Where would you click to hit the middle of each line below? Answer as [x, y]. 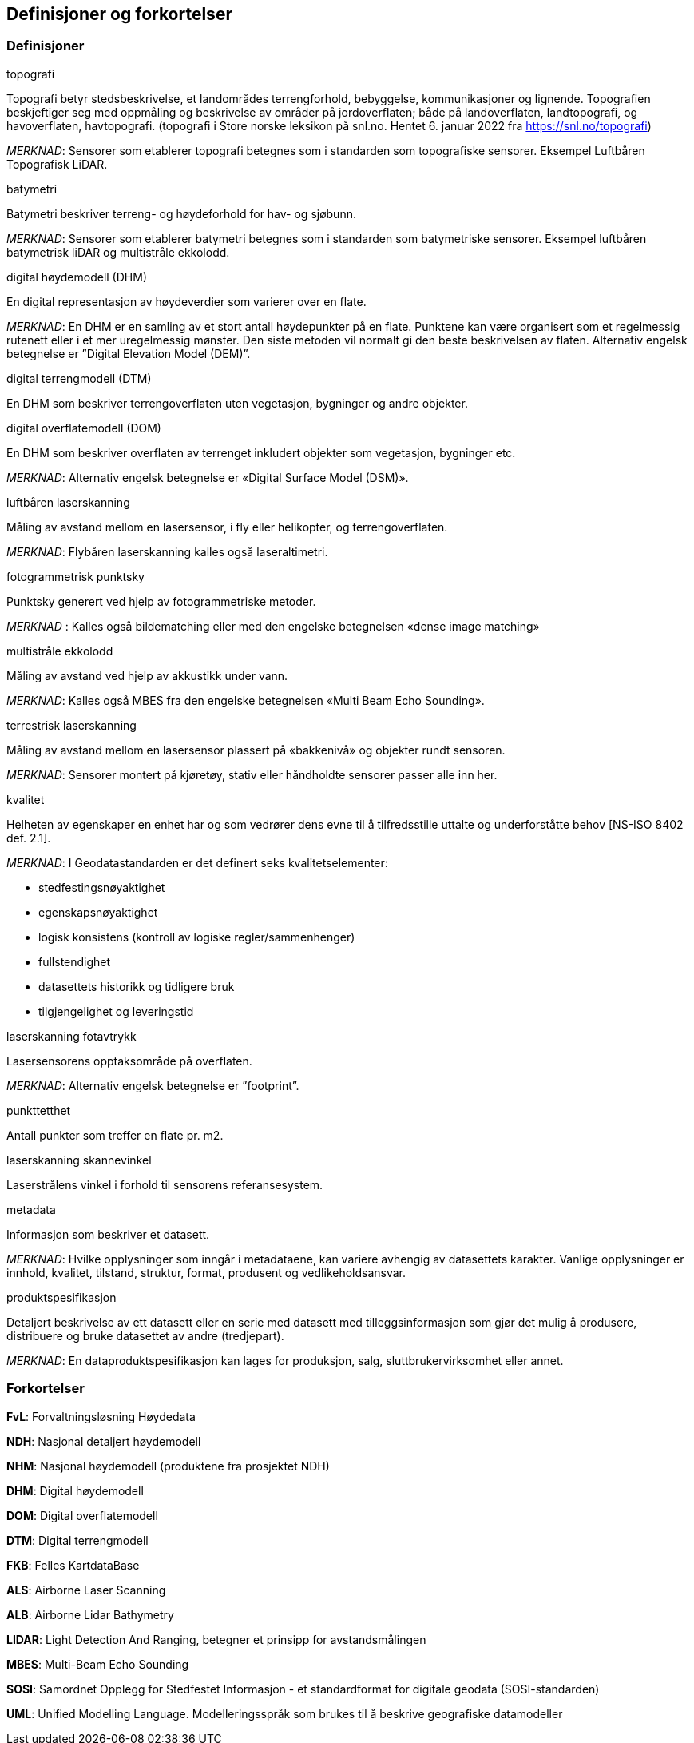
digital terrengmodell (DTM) [79, 378]
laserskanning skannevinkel [79, 1160]
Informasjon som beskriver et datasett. [108, 1234]
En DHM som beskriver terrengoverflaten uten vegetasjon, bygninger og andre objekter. [237, 403]
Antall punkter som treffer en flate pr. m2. [115, 1135]
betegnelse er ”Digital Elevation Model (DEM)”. [129, 353]
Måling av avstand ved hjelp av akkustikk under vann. [147, 675]
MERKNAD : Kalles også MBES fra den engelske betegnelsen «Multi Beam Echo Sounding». [246, 700]
